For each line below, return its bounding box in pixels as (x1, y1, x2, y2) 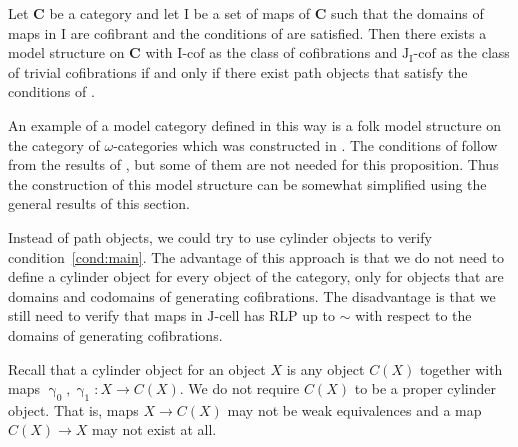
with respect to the (355, 305, 472, 326)
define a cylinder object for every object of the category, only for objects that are (8, 266, 504, 287)
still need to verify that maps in (8, 305, 203, 326)
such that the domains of (331, 3, 484, 23)
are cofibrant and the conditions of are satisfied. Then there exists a (70, 22, 487, 43)
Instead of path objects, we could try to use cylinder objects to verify (8, 226, 432, 247)
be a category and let (49, 3, 180, 23)
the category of (8, 134, 100, 155)
